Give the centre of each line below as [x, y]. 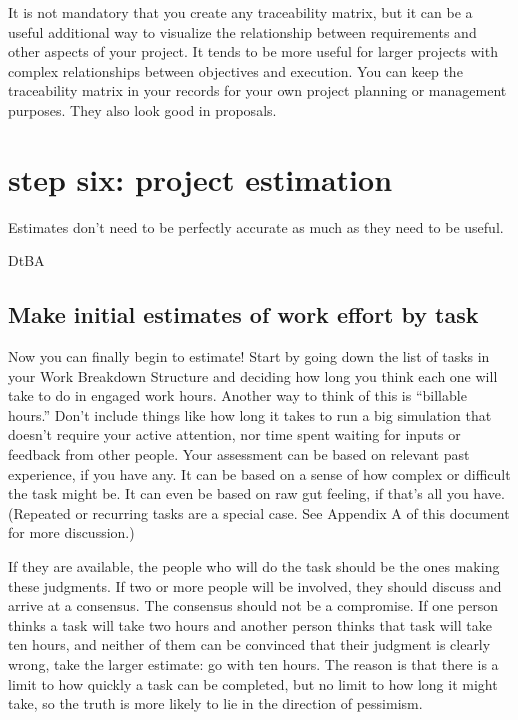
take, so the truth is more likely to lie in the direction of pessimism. [215, 703]
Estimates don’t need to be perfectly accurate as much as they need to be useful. [256, 226]
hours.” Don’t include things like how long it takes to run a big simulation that [250, 414]
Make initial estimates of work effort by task [243, 314]
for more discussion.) [71, 532]
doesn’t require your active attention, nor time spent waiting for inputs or [234, 434]
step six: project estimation [200, 178]
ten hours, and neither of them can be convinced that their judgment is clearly [249, 644]
